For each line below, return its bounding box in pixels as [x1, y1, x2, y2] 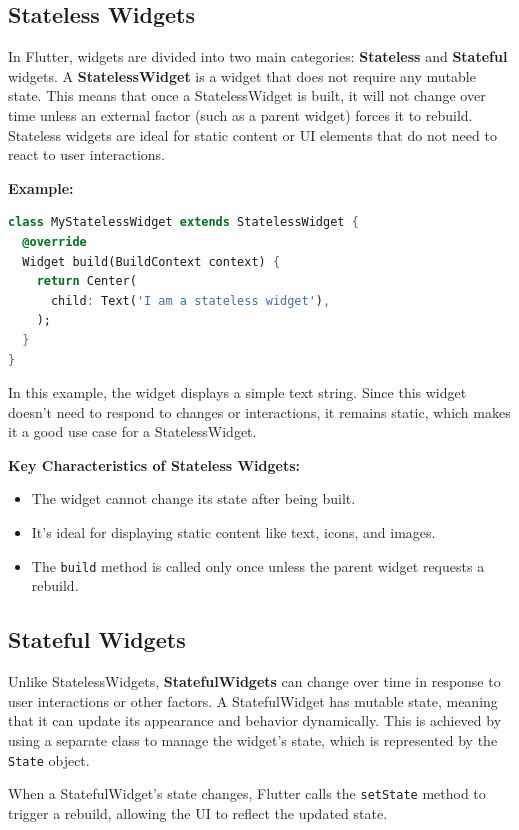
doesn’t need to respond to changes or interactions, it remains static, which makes [8, 401, 511, 422]
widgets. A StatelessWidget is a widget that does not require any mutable [8, 65, 476, 86]
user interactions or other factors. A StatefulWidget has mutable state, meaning [8, 690, 498, 711]
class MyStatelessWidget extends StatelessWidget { [8, 215, 359, 230]
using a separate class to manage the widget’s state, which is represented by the [8, 729, 498, 750]
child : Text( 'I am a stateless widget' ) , [50, 293, 331, 308]
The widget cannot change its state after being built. [31, 488, 356, 509]
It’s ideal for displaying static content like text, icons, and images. [31, 522, 436, 543]
